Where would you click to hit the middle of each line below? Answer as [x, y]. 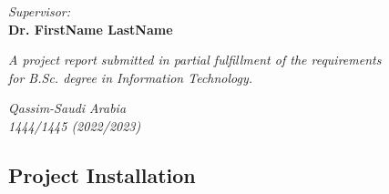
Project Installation [102, 174]
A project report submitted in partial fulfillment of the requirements [195, 60]
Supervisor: [39, 11]
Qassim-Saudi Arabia [67, 108]
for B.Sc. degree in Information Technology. [131, 77]
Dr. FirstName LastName [91, 29]
